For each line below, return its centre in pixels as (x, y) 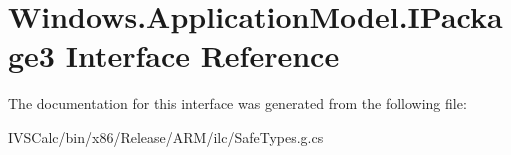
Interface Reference (202, 55)
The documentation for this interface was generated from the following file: (237, 103)
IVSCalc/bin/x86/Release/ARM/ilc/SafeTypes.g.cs (166, 136)
